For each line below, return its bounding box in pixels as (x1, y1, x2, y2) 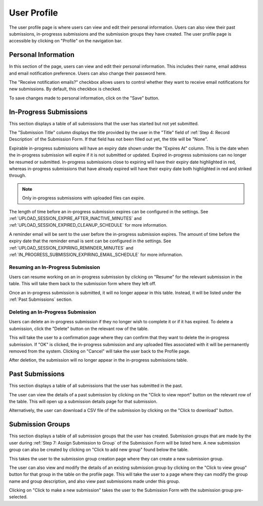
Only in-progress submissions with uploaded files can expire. (22, 195, 145, 201)
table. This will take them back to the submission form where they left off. (9, 281, 156, 287)
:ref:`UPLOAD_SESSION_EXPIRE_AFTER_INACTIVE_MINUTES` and (9, 215, 142, 221)
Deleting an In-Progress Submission (9, 309, 96, 315)
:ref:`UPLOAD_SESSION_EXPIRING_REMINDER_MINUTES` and (9, 245, 133, 251)
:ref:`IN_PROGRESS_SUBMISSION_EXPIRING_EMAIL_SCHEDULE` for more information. (9, 252, 183, 257)
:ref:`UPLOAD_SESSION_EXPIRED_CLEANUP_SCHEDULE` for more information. (9, 222, 168, 228)
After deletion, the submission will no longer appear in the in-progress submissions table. (9, 357, 188, 363)
